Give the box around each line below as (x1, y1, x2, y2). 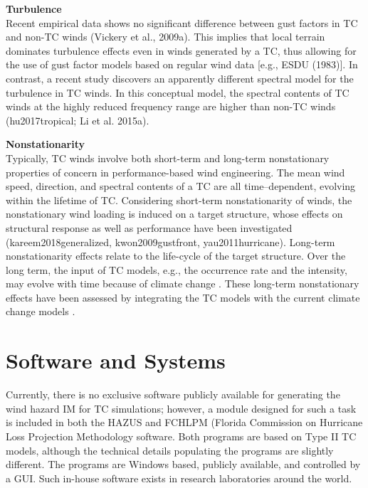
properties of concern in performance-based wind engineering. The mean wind (6, 164, 345, 179)
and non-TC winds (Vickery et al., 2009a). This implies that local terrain (6, 29, 325, 44)
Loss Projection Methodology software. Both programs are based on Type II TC (6, 428, 357, 443)
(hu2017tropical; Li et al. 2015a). (6, 112, 149, 127)
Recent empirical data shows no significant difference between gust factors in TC (6, 15, 358, 30)
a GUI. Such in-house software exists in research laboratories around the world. (6, 470, 352, 485)
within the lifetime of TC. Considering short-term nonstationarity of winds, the (6, 192, 352, 207)
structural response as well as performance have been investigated (6, 220, 293, 235)
